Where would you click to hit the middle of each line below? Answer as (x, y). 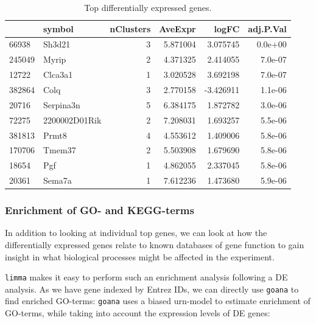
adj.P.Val (267, 28)
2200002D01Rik (72, 120)
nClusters (130, 28)
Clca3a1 (58, 75)
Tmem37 (60, 150)
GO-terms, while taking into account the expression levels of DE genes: (138, 313)
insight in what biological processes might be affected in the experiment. (140, 256)
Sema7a (58, 180)
